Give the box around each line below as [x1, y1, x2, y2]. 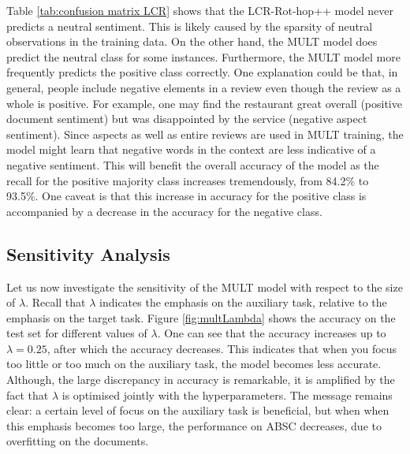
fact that [6, 386, 49, 403]
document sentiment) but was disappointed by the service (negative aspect [6, 110, 367, 127]
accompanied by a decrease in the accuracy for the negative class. [6, 203, 322, 219]
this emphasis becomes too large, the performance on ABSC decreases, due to [6, 417, 382, 434]
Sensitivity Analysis [6, 241, 170, 266]
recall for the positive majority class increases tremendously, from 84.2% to [6, 172, 369, 188]
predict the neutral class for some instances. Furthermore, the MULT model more [6, 48, 401, 65]
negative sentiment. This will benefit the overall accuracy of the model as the [6, 156, 379, 173]
